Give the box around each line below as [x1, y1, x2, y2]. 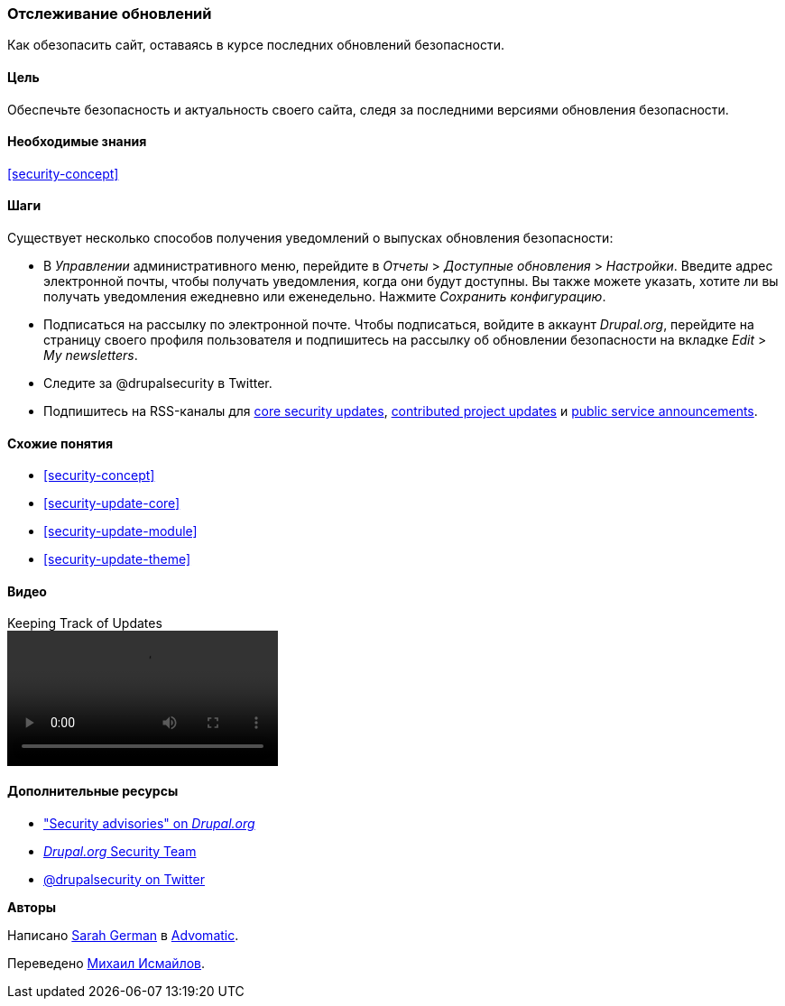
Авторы [7, 899, 57, 915]
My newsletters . [43, 347, 138, 364]
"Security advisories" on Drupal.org [43, 815, 255, 831]
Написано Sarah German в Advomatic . [7, 927, 239, 943]
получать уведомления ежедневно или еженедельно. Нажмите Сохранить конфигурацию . [43, 289, 606, 305]
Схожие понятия [7, 435, 113, 451]
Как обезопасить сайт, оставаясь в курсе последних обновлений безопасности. [7, 37, 505, 53]
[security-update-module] [43, 523, 198, 540]
